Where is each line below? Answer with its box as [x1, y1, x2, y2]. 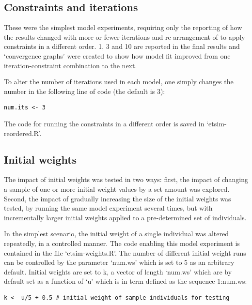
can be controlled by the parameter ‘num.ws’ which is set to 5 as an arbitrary [4, 257, 235, 267]
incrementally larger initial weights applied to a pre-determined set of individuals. [4, 212, 247, 222]
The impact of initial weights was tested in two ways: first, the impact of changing [4, 174, 248, 184]
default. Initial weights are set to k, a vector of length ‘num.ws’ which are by [4, 266, 232, 276]
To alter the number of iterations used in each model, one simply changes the [4, 76, 234, 87]
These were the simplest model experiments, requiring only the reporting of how [4, 22, 242, 32]
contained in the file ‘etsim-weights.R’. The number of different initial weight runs [4, 247, 246, 258]
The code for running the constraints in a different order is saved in [4, 118, 205, 128]
